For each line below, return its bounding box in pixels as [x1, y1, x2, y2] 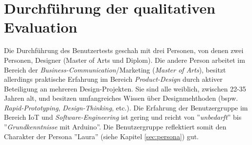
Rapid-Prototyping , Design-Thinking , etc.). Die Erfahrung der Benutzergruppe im [4, 102, 248, 112]
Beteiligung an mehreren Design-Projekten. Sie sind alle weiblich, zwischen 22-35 [4, 83, 246, 93]
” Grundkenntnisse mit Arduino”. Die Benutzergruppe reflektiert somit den [4, 122, 227, 132]
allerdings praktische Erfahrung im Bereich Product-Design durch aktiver [4, 74, 223, 84]
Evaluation [4, 17, 77, 37]
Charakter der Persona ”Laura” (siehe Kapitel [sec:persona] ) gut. [4, 131, 199, 141]
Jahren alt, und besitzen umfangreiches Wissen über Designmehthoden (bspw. [4, 93, 238, 103]
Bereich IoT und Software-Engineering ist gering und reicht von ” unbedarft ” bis [4, 112, 242, 122]
